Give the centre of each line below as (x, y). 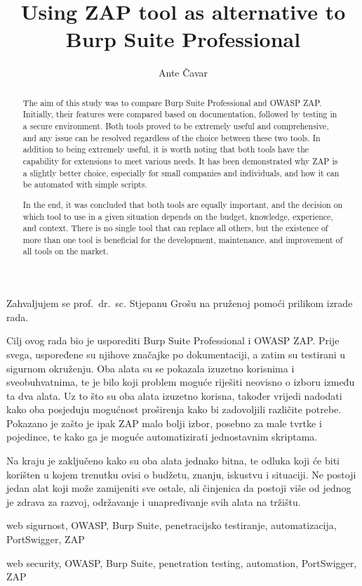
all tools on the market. (66, 251)
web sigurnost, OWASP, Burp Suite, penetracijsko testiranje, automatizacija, (172, 525)
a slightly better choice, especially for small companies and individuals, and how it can (181, 172)
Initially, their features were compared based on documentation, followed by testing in (180, 114)
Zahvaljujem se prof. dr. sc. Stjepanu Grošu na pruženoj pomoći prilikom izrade (180, 303)
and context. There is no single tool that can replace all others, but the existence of (175, 228)
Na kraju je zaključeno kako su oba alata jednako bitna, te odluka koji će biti (173, 461)
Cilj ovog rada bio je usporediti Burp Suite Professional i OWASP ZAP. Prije (173, 340)
